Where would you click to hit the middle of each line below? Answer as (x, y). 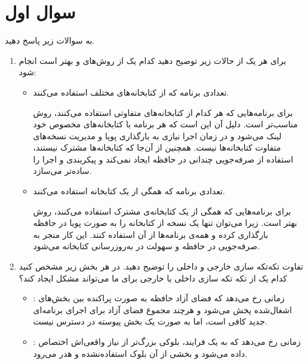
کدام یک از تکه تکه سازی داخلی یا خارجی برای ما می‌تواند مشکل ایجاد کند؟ (153, 278)
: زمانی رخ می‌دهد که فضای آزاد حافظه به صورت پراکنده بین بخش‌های (159, 298)
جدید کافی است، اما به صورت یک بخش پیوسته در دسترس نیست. (150, 321)
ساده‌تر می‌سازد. (62, 171)
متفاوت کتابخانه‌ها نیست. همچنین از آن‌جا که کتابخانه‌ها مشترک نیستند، (157, 147)
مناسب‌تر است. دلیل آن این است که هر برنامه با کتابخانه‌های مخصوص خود (165, 124)
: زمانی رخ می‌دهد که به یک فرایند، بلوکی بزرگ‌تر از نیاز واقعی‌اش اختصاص (167, 341)
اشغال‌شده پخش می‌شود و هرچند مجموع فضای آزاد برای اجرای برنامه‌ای (162, 309)
